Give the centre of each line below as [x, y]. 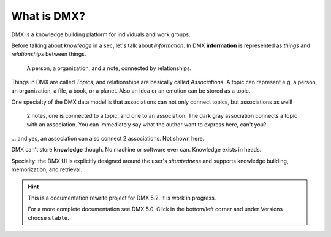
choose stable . [49, 217]
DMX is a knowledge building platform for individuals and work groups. [101, 34]
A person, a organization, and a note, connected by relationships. [109, 68]
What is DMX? [48, 16]
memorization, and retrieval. [47, 169]
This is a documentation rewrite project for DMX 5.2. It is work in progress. [122, 198]
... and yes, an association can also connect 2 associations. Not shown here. [108, 139]
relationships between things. [49, 54]
